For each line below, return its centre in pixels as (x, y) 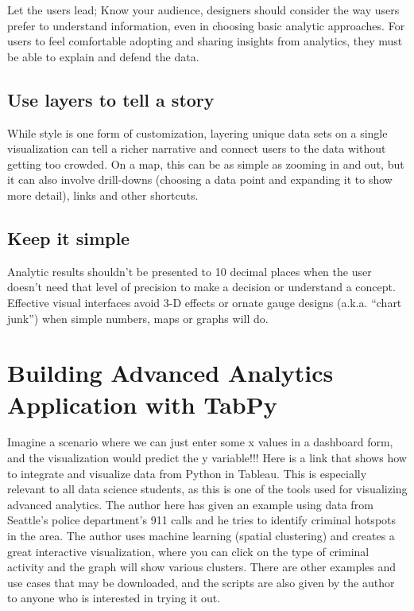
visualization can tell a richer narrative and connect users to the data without (197, 148)
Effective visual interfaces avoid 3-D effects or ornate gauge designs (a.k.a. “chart (205, 302)
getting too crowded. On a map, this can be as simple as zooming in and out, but (206, 163)
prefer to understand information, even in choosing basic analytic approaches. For (206, 25)
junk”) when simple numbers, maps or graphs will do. (138, 318)
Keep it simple (69, 237)
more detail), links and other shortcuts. (103, 195)
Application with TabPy (142, 404)
